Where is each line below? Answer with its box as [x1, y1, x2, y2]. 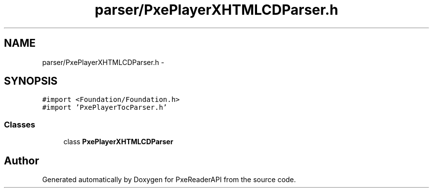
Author [4, 154, 39, 167]
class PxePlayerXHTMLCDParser [63, 137, 173, 146]
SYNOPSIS [4, 75, 58, 88]
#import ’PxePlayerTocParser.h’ [42, 103, 168, 112]
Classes [4, 119, 36, 129]
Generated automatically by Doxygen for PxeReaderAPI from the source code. [42, 175, 296, 184]
